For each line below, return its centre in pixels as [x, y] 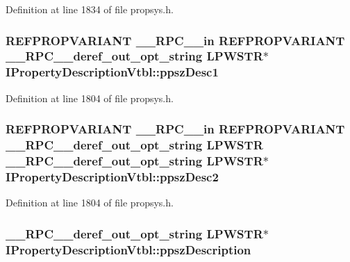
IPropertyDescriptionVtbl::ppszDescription [128, 249]
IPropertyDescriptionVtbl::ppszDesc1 [112, 72]
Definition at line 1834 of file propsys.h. [90, 9]
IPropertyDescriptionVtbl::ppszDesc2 [112, 176]
